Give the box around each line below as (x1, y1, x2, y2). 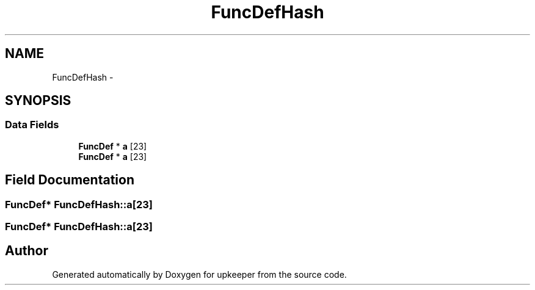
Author (5, 243, 48, 259)
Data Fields (5, 118, 59, 131)
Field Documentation (5, 172, 134, 188)
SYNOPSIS (5, 93, 71, 109)
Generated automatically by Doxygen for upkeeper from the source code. (52, 269, 347, 280)
